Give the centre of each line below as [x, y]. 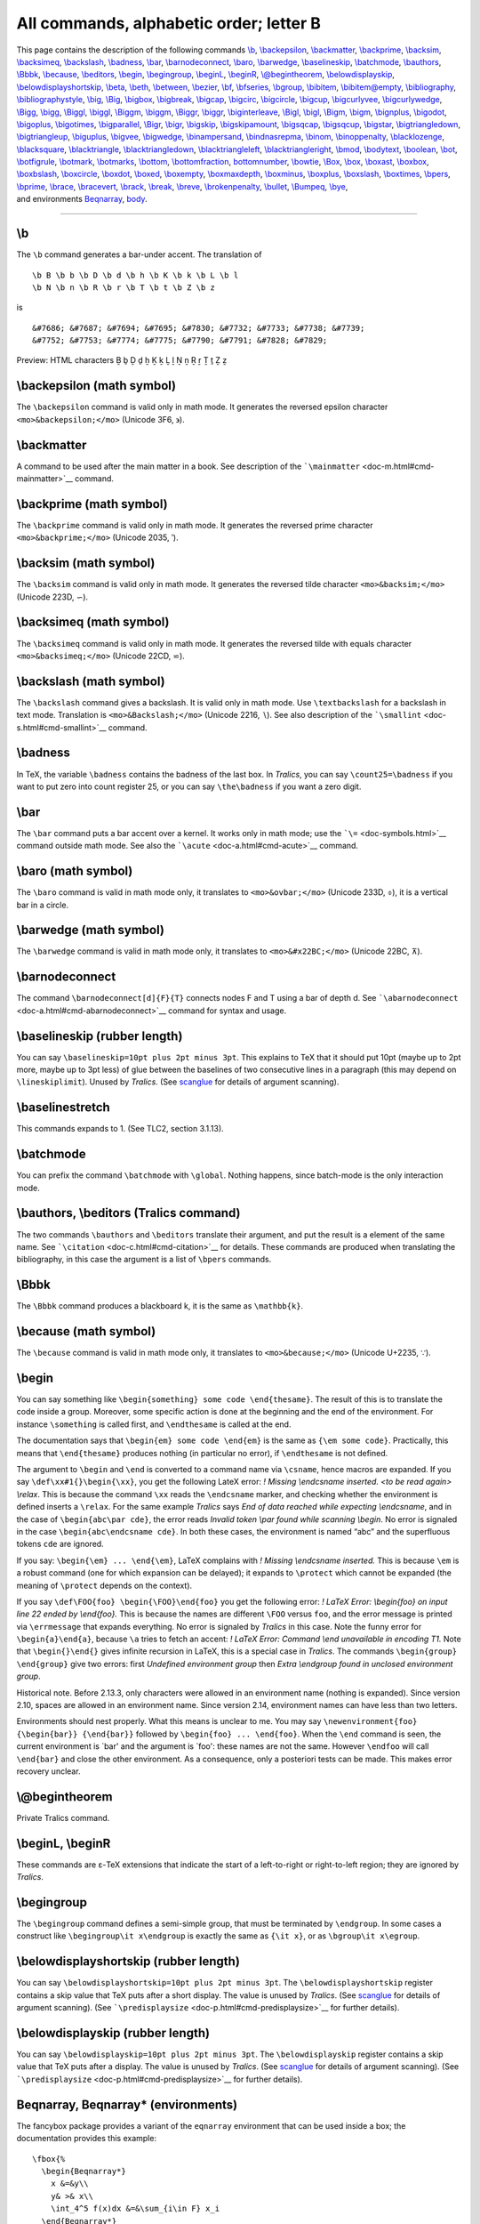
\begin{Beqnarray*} [84, 2171]
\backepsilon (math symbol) [96, 386]
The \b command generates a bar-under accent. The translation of [139, 254]
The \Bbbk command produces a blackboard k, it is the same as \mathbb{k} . [160, 1306]
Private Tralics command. [63, 1817]
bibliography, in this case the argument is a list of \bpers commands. [144, 1260]
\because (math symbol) [86, 1331]
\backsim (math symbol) [86, 564]
